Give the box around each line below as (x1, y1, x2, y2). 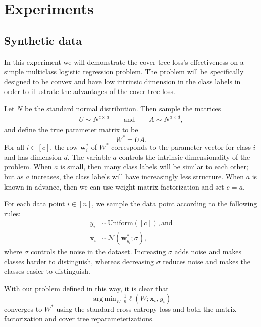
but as (4, 171, 24, 181)
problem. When (4, 161, 52, 172)
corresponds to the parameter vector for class (111, 142, 251, 152)
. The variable (67, 151, 111, 162)
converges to (4, 303, 42, 314)
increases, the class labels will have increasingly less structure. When (31, 171, 244, 181)
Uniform (108, 220, 133, 227)
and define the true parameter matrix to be (4, 124, 138, 135)
